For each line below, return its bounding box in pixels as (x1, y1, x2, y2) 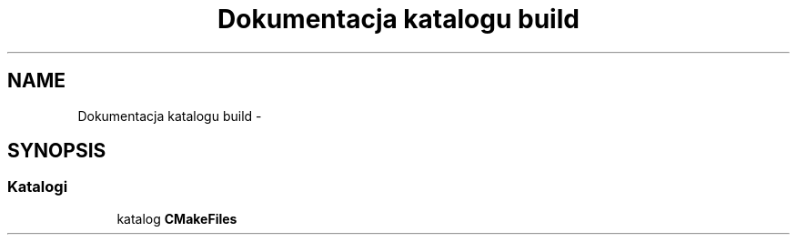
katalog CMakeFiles (116, 210, 237, 227)
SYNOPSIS (7, 139, 106, 163)
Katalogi (7, 177, 68, 197)
